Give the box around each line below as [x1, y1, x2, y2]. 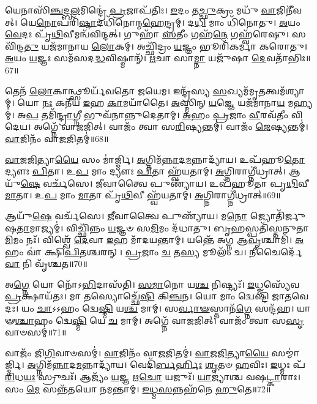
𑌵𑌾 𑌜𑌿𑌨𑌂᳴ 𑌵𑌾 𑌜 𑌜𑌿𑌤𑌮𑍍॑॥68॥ [5, 132, 109, 144]
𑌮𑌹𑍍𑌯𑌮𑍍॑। [288, 96, 313, 109]
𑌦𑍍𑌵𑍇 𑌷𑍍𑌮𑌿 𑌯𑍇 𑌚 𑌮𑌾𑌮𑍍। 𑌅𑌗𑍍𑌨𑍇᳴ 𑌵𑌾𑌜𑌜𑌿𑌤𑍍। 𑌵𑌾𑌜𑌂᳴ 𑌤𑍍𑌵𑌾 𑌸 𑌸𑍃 [55, 313, 304, 326]
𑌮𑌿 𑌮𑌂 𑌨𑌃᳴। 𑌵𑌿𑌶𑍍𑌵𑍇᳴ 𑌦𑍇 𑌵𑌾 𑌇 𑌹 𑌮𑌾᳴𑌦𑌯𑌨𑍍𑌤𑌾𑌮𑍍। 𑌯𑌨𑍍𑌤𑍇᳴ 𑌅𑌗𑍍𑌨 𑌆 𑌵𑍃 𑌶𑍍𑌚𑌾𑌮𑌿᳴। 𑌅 [5, 233, 304, 246]
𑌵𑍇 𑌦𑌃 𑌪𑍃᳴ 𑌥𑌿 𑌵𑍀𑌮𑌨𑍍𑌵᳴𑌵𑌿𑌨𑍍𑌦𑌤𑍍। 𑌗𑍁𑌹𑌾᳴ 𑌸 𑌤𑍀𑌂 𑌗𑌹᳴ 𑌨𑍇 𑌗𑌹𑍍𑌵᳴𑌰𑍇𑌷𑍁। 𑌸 [5, 28, 306, 40]
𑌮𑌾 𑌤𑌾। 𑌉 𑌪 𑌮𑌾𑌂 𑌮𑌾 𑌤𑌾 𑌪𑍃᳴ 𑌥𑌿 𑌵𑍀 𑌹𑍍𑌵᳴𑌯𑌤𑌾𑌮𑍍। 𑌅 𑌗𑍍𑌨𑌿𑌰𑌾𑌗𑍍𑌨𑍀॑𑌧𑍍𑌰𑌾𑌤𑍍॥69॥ [5, 189, 281, 201]
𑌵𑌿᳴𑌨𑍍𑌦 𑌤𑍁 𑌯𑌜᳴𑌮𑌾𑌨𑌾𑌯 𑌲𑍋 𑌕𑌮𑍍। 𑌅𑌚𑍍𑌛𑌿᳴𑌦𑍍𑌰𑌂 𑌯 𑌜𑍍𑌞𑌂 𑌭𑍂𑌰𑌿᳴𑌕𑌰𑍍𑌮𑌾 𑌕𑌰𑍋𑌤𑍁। [5, 39, 308, 52]
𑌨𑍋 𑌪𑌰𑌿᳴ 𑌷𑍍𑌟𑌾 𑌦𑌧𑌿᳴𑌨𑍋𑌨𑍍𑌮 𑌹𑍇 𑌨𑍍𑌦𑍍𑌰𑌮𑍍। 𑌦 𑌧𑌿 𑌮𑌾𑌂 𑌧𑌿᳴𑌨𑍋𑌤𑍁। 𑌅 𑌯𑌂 [36, 15, 300, 28]
